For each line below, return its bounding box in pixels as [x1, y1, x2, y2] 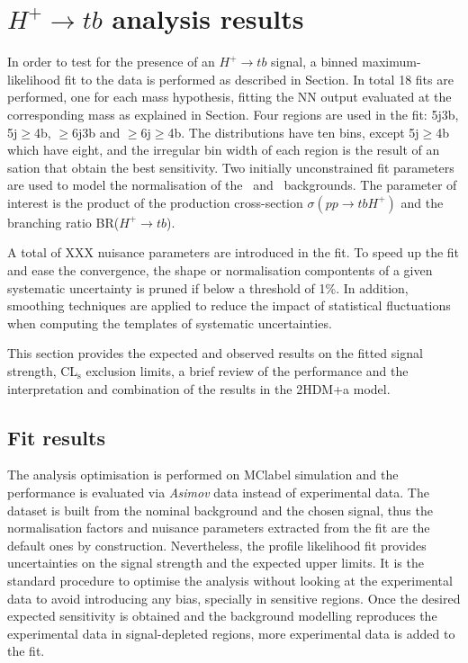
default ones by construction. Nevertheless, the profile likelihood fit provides [7, 535, 427, 554]
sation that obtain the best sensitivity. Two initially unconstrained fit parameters [7, 157, 454, 176]
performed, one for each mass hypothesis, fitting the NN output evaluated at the [7, 87, 452, 106]
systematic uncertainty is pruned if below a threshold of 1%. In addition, [7, 278, 409, 297]
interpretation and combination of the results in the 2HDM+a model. [7, 379, 391, 398]
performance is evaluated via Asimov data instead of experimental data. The [7, 483, 429, 502]
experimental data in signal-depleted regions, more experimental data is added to [7, 623, 455, 642]
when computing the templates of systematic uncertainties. [7, 313, 332, 332]
